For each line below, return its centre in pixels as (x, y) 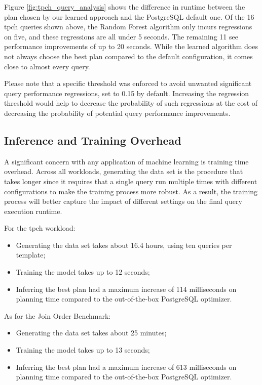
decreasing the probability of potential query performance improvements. (117, 113)
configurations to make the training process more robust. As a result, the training (131, 191)
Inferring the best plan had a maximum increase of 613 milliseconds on (126, 367)
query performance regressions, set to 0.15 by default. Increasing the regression (127, 93)
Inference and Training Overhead (93, 140)
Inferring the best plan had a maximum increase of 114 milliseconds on (126, 289)
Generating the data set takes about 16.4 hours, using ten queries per (124, 245)
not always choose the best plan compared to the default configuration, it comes (128, 56)
